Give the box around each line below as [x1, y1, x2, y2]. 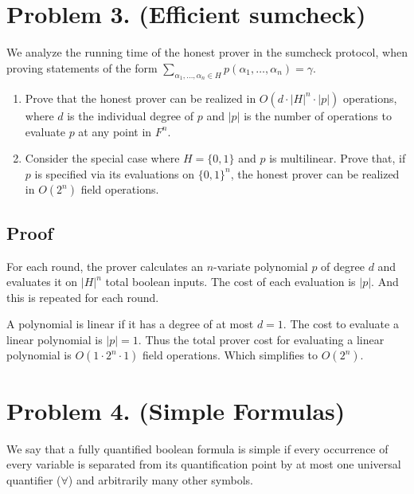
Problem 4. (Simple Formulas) [6, 394, 346, 426]
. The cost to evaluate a [283, 316, 399, 332]
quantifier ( [6, 471, 61, 488]
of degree [321, 257, 365, 274]
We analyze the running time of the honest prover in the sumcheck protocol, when [6, 44, 408, 61]
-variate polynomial [213, 257, 308, 274]
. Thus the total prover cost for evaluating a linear [138, 331, 385, 347]
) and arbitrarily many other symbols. [68, 471, 253, 488]
